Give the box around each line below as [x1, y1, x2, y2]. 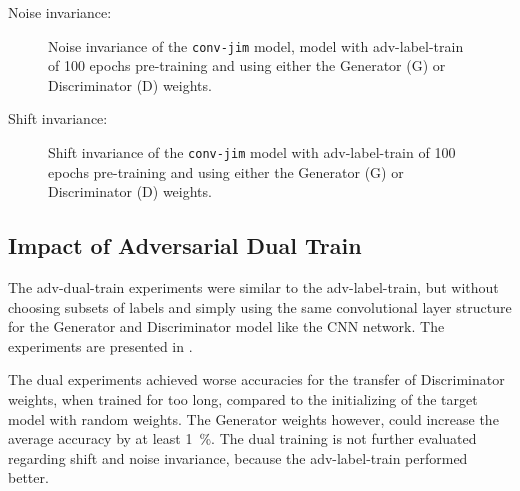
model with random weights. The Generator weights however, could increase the [8, 408, 499, 429]
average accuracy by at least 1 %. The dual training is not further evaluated [8, 428, 477, 449]
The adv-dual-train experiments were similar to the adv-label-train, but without [8, 277, 499, 298]
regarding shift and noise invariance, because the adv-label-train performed [8, 447, 468, 468]
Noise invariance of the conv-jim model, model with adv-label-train [48, 35, 464, 56]
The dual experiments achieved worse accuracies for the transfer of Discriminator [8, 369, 505, 390]
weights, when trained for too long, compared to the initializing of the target [8, 389, 478, 410]
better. [8, 467, 49, 488]
